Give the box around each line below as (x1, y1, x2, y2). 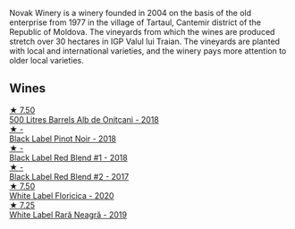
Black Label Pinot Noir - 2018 (9, 133, 117, 144)
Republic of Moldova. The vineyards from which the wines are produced (9, 27, 275, 37)
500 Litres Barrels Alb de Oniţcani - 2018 (9, 114, 159, 124)
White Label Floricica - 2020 (9, 190, 114, 200)
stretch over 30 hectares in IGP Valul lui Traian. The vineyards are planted (9, 36, 280, 47)
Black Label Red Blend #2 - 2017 (9, 171, 130, 182)
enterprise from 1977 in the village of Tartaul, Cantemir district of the (9, 17, 262, 28)
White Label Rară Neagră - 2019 (9, 209, 128, 220)
